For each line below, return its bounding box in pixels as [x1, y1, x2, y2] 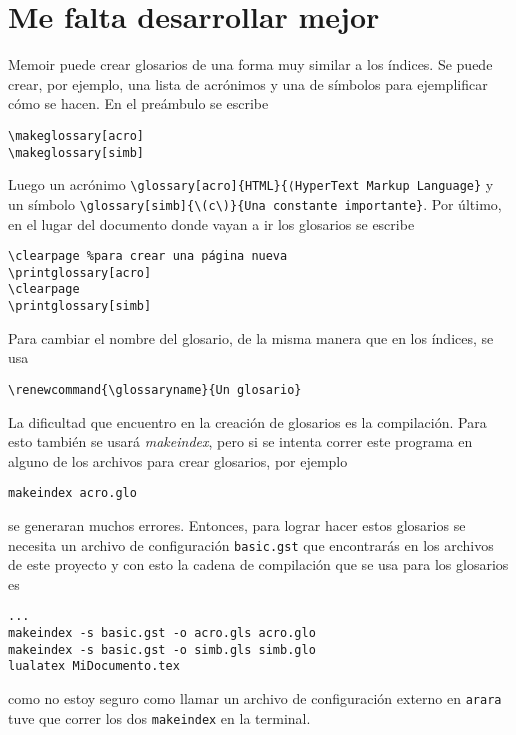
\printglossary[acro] [8, 265, 152, 280]
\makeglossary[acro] [8, 128, 145, 143]
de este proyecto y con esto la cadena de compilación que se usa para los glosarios [8, 554, 509, 575]
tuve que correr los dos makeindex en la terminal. [8, 707, 311, 728]
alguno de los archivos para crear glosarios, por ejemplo [8, 450, 348, 471]
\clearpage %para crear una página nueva [8, 249, 288, 264]
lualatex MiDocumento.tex [8, 659, 180, 674]
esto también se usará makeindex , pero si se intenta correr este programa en [8, 431, 473, 452]
